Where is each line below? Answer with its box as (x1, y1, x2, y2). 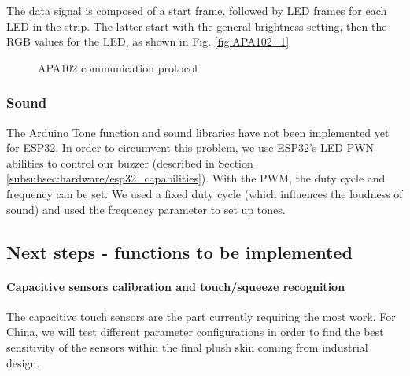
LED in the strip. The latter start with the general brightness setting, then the (6, 17, 387, 34)
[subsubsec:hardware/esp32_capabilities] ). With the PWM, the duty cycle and (6, 170, 386, 186)
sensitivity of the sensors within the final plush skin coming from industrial (6, 338, 368, 355)
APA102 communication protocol (38, 59, 198, 76)
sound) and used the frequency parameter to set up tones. (6, 201, 286, 217)
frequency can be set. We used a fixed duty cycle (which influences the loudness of (6, 185, 403, 201)
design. (6, 354, 40, 370)
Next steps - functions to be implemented (6, 239, 353, 264)
